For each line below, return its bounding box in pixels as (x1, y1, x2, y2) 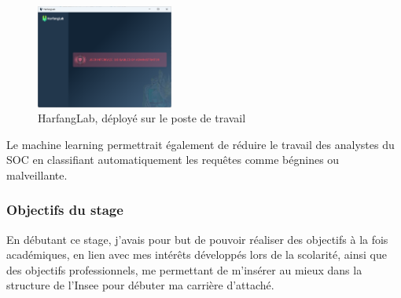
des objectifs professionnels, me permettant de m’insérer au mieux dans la (6, 261, 362, 278)
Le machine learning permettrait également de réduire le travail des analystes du (6, 136, 395, 152)
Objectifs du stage (6, 200, 123, 220)
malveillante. (6, 166, 68, 183)
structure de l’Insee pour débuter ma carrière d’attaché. (6, 277, 274, 293)
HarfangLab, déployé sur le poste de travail (38, 110, 246, 126)
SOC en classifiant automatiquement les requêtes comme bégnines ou (6, 151, 340, 168)
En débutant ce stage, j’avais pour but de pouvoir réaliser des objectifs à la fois (6, 231, 388, 247)
